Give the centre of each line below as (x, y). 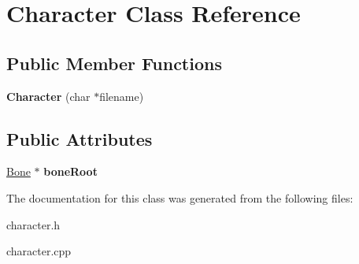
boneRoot (70, 171)
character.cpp (39, 251)
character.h (33, 224)
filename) (122, 96)
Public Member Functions (114, 63)
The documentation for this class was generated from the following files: (180, 197)
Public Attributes (80, 138)
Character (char (48, 96)
